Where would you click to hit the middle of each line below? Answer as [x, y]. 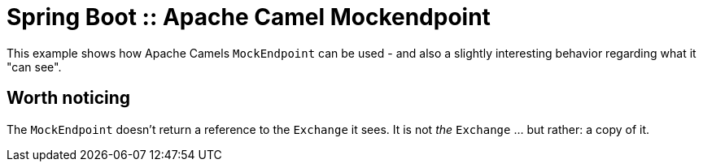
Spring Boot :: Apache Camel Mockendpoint [249, 17]
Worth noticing [69, 98]
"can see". [34, 67]
